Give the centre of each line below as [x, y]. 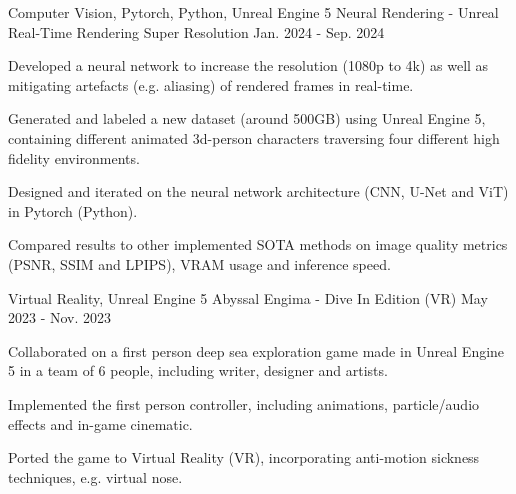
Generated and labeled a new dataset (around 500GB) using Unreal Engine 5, [247, 118]
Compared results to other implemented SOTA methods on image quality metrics [258, 244]
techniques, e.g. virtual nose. [95, 476]
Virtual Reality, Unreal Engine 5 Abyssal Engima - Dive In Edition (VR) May [248, 297]
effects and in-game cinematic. [100, 423]
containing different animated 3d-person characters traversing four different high [254, 137]
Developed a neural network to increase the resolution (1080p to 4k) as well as [248, 65]
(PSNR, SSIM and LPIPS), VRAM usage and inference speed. [199, 263]
